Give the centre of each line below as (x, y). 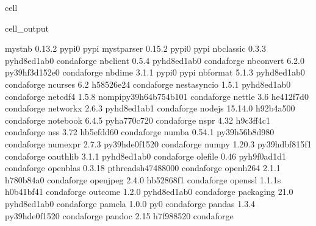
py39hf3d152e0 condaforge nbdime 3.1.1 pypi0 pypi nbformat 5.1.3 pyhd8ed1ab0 (155, 72)
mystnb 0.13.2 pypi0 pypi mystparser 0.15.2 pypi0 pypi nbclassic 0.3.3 (135, 48)
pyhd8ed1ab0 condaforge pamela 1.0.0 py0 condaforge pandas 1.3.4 (130, 203)
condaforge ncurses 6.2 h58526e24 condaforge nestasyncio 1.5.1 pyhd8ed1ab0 (148, 84)
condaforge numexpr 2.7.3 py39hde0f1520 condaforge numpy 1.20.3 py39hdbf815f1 (158, 143)
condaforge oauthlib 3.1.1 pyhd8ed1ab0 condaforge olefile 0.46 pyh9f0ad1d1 (145, 156)
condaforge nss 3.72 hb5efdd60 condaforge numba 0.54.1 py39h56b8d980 (140, 132)
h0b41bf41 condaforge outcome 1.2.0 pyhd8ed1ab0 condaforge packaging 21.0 (149, 192)
